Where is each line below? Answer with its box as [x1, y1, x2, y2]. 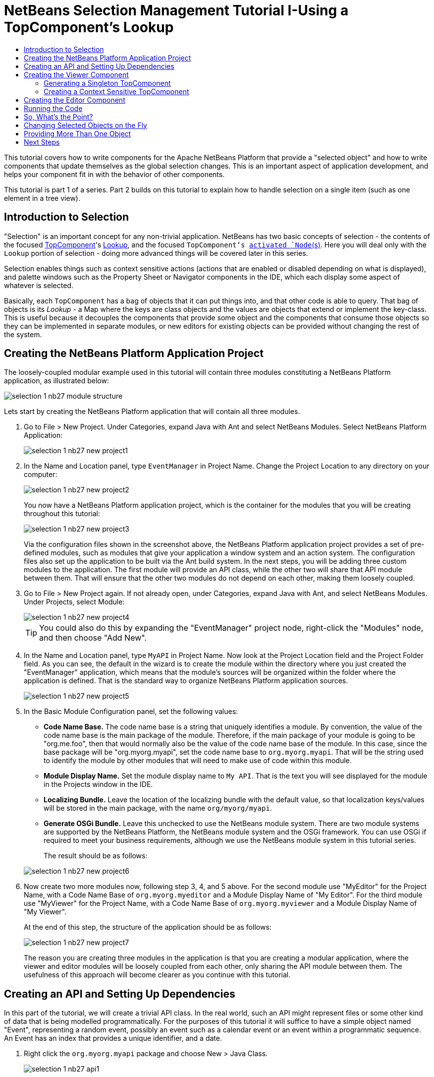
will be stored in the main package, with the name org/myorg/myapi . [44, 804, 272, 813]
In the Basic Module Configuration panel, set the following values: [24, 707, 238, 716]
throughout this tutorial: [24, 509, 100, 518]
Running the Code [24, 104, 83, 113]
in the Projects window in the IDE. [44, 780, 153, 789]
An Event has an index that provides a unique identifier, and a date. [4, 1034, 222, 1043]
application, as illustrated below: [4, 376, 109, 385]
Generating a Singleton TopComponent [44, 78, 171, 87]
